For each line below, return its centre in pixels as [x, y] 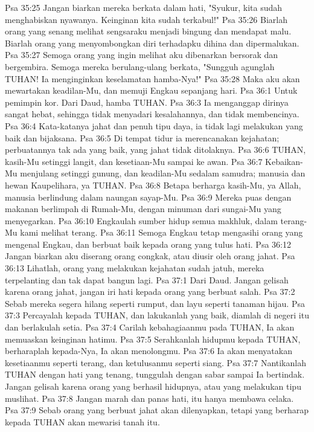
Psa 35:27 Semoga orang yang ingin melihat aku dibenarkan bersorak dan [142, 55]
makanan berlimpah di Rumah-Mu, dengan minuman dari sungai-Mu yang [143, 209]
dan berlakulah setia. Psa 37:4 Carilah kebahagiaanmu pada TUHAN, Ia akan [150, 327]
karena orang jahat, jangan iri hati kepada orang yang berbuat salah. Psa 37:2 [150, 292]
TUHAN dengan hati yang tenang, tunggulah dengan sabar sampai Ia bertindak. [155, 374]
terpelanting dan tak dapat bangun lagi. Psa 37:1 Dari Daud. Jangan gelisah [147, 279]
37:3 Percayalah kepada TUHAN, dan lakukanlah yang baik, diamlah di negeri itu [157, 315]
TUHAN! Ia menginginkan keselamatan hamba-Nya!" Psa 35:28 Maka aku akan [152, 78]
